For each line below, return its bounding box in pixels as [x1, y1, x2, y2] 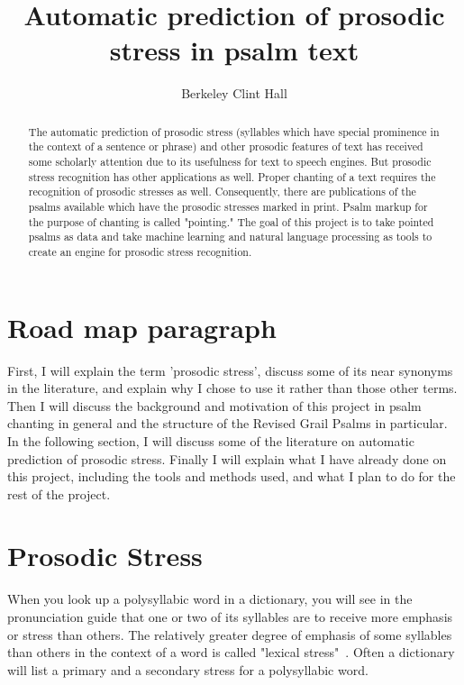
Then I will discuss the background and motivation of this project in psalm [7, 396, 422, 415]
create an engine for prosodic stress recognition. [28, 243, 252, 259]
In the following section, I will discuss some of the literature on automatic [7, 431, 414, 450]
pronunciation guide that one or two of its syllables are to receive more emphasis [7, 607, 453, 626]
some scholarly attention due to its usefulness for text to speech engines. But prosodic [28, 154, 432, 169]
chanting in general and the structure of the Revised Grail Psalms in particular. [7, 414, 448, 433]
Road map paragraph [7, 308, 277, 345]
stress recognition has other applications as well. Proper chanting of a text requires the [28, 169, 436, 184]
